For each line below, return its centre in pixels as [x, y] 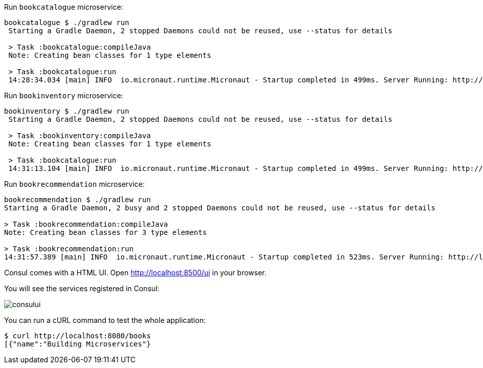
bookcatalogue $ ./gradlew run [67, 23]
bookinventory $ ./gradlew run [67, 111]
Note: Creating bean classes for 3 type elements [106, 232]
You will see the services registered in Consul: [82, 288]
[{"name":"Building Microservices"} [78, 344]
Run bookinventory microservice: [64, 95]
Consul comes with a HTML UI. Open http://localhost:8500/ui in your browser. [135, 273]
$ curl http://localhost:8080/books [78, 336]
